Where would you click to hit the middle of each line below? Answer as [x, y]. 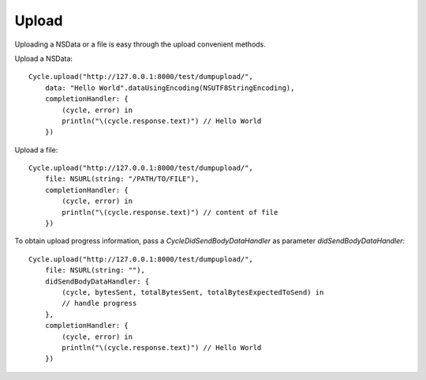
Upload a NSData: [44, 58]
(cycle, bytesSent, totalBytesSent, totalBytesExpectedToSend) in [193, 292]
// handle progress [99, 303]
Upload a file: [36, 149]
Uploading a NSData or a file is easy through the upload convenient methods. [140, 44]
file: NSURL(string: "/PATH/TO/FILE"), [122, 179]
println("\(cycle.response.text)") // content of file [170, 212]
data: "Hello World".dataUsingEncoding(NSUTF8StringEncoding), [170, 88]
